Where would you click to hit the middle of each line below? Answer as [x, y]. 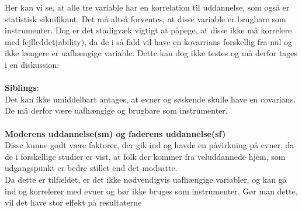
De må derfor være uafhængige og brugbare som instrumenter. [116, 110]
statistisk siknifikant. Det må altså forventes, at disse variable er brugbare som [145, 18]
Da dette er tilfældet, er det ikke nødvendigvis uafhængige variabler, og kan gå [146, 179]
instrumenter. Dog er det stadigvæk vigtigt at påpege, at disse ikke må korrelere [148, 30]
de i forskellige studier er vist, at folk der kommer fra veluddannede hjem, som [145, 156]
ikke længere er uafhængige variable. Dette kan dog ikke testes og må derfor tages [151, 53]
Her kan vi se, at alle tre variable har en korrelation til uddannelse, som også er [147, 7]
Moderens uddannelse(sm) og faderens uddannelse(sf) [115, 133]
